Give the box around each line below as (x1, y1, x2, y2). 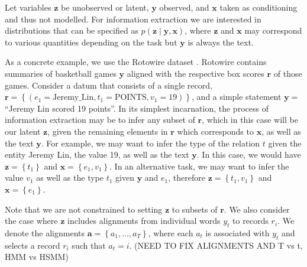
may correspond (244, 24, 302, 37)
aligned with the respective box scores (127, 67, 264, 79)
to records (232, 214, 269, 227)
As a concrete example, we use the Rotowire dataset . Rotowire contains (5, 56, 267, 68)
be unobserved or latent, (60, 1, 149, 13)
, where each (148, 226, 193, 239)
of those (273, 67, 302, 79)
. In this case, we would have (196, 148, 301, 161)
